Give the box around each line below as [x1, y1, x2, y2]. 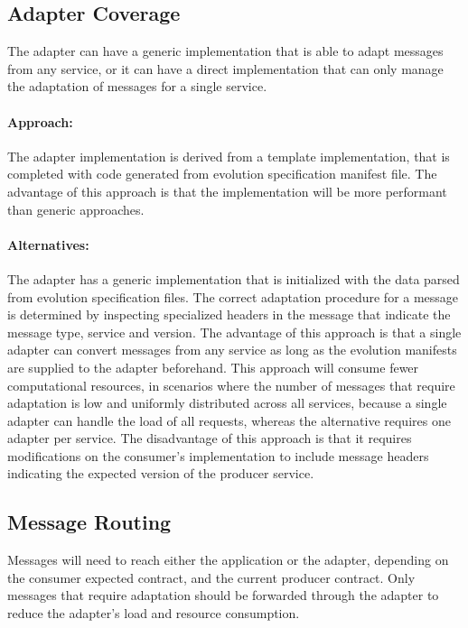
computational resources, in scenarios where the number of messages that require [7, 375, 455, 394]
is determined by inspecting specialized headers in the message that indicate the [7, 305, 451, 324]
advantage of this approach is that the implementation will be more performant [7, 181, 447, 200]
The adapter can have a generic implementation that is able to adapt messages [7, 42, 444, 60]
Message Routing [7, 508, 172, 536]
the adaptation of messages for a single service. [7, 77, 267, 96]
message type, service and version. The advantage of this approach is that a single [7, 322, 462, 341]
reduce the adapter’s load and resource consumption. [7, 604, 300, 623]
